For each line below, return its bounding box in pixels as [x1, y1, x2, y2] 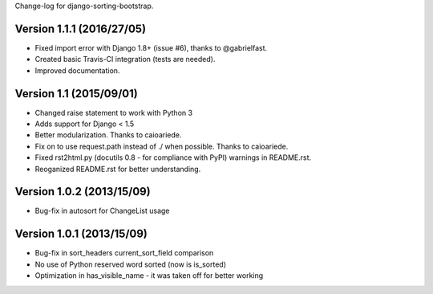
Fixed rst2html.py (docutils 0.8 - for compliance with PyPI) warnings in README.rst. [34, 153, 312, 162]
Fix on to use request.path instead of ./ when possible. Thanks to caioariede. [34, 141, 289, 151]
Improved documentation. [34, 65, 120, 76]
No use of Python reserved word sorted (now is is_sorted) [34, 259, 227, 269]
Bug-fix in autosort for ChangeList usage [34, 206, 170, 216]
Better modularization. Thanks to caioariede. [34, 130, 182, 140]
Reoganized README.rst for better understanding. [34, 164, 201, 174]
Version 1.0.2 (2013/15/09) [14, 185, 152, 198]
